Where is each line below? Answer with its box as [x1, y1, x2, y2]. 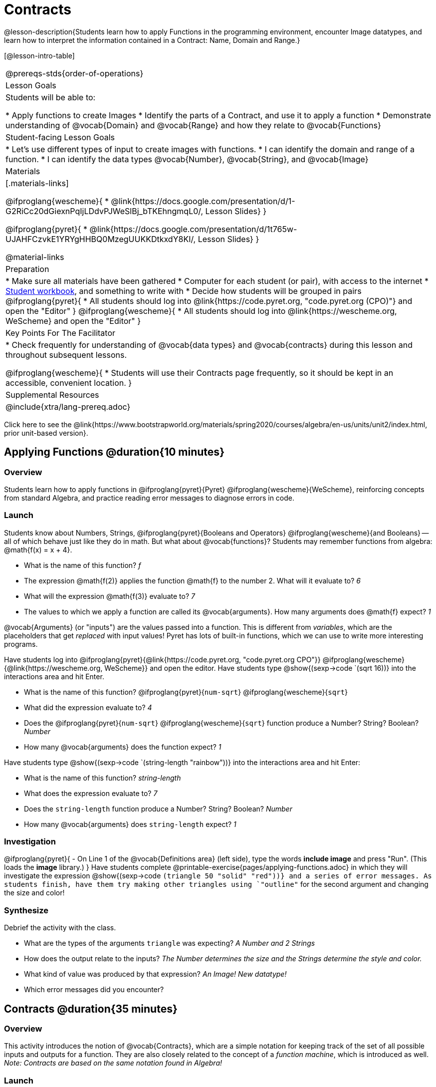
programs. [4, 639, 38, 648]
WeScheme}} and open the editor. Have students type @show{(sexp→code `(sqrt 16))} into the [104, 663, 416, 672]
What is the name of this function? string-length [24, 773, 181, 782]
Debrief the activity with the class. [4, 923, 116, 932]
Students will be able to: [5, 92, 96, 102]
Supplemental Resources [5, 389, 99, 400]
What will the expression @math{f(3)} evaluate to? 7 [24, 591, 195, 600]
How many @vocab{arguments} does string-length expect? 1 [24, 819, 236, 828]
